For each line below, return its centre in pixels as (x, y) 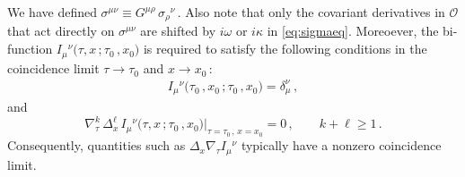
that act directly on (61, 31)
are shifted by (178, 31)
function (30, 49)
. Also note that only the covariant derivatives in (311, 12)
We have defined (52, 12)
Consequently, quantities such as (97, 145)
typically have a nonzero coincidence (341, 145)
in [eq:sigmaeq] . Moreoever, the (353, 31)
